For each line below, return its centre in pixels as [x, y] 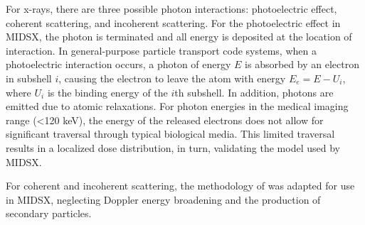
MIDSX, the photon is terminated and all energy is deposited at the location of [179, 37]
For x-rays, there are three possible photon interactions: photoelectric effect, [171, 9]
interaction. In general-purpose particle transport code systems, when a [161, 50]
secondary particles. [49, 213]
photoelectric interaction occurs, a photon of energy [118, 64]
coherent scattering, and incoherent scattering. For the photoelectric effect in [173, 22]
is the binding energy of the [107, 92]
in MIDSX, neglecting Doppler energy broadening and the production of [163, 199]
